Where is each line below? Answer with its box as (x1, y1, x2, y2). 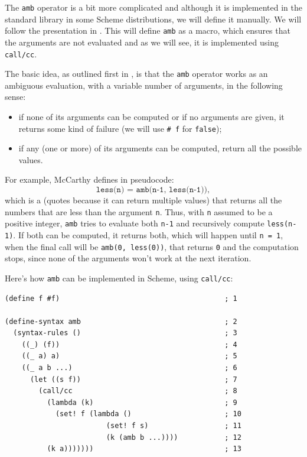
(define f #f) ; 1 (5, 294, 237, 303)
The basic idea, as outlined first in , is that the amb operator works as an (5, 67, 268, 80)
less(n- (267, 220, 297, 229)
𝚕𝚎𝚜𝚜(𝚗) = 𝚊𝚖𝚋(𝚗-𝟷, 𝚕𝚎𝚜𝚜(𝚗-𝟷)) (96, 186, 208, 195)
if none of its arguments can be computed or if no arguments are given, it (18, 111, 285, 122)
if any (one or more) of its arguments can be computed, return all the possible (18, 142, 302, 154)
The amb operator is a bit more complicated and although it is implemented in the (5, 1, 302, 13)
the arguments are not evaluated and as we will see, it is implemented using (5, 35, 279, 48)
